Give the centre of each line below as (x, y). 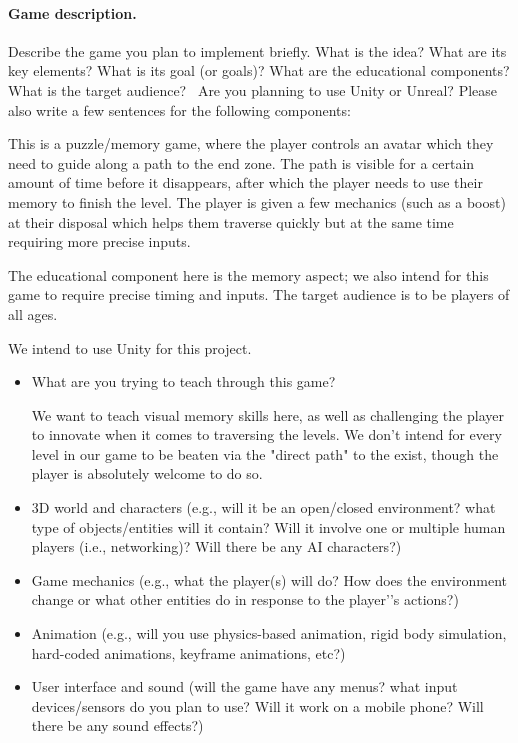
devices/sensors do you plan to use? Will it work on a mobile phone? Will (257, 705)
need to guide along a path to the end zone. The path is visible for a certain (241, 162)
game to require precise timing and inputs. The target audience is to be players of (259, 294)
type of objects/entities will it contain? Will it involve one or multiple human (268, 526)
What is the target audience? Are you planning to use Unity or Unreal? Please (253, 89)
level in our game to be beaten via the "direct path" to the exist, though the (265, 453)
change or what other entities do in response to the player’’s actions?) (245, 599)
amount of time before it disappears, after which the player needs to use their (245, 182)
